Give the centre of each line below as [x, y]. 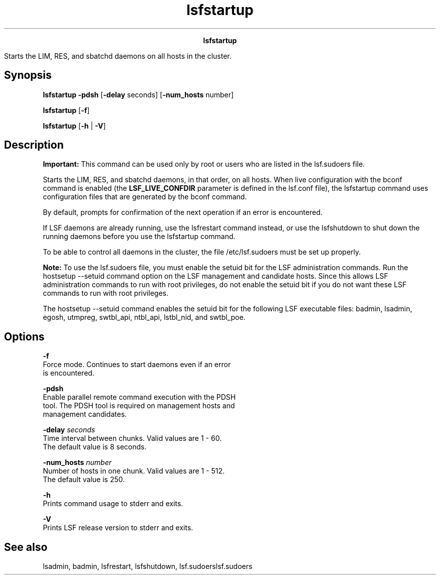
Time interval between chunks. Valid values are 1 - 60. [132, 438]
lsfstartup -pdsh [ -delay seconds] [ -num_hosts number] [138, 94]
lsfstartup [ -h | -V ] [74, 126]
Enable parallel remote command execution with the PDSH [139, 397]
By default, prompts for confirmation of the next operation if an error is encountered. [183, 212]
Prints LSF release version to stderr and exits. [118, 528]
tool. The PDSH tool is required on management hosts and [139, 406]
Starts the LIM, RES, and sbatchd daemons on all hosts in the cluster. [118, 56]
